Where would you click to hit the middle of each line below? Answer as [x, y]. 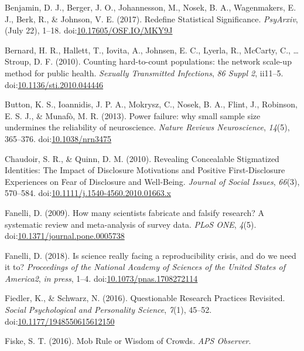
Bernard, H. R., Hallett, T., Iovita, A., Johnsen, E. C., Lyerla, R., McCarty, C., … [152, 50]
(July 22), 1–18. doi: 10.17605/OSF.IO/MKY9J [89, 30]
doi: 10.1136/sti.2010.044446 [54, 84]
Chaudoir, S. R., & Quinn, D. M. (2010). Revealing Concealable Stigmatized [142, 158]
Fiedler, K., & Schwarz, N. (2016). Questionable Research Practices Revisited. [145, 298]
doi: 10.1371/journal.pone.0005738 [65, 236]
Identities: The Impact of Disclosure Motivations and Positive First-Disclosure [145, 170]
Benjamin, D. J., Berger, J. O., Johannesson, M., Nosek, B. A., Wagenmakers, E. [151, 7]
